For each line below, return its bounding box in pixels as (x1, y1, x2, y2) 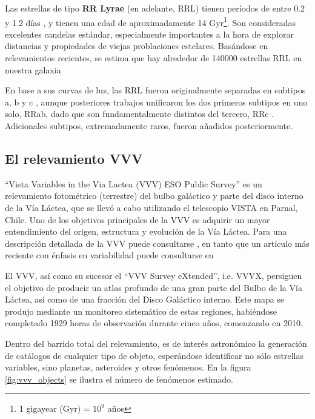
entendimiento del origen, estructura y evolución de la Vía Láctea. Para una (5, 225, 287, 238)
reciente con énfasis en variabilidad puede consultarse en (5, 249, 214, 261)
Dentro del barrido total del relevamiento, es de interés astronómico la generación (5, 337, 307, 349)
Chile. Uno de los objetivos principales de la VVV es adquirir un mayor (5, 213, 270, 226)
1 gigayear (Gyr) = (19, 402, 90, 415)
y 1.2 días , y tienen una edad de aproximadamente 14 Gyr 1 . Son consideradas (5, 14, 296, 28)
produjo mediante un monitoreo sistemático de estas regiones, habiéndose (5, 304, 277, 317)
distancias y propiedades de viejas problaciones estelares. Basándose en (5, 39, 268, 52)
